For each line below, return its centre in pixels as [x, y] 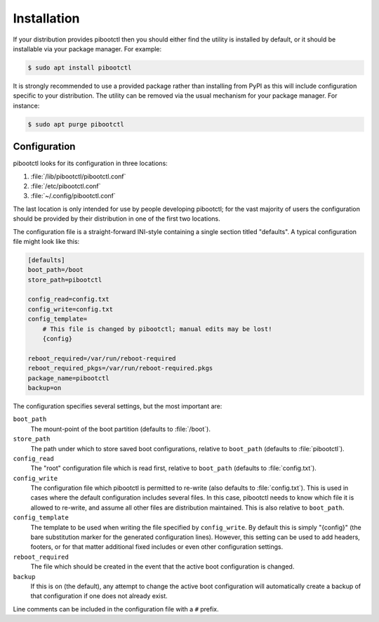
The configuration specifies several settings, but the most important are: [118, 406]
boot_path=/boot [56, 270]
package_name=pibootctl [69, 378]
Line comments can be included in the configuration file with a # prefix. [116, 609]
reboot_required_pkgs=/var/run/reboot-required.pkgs [120, 368]
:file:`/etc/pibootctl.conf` [66, 186]
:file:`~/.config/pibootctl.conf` [73, 196]
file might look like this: [46, 241]
